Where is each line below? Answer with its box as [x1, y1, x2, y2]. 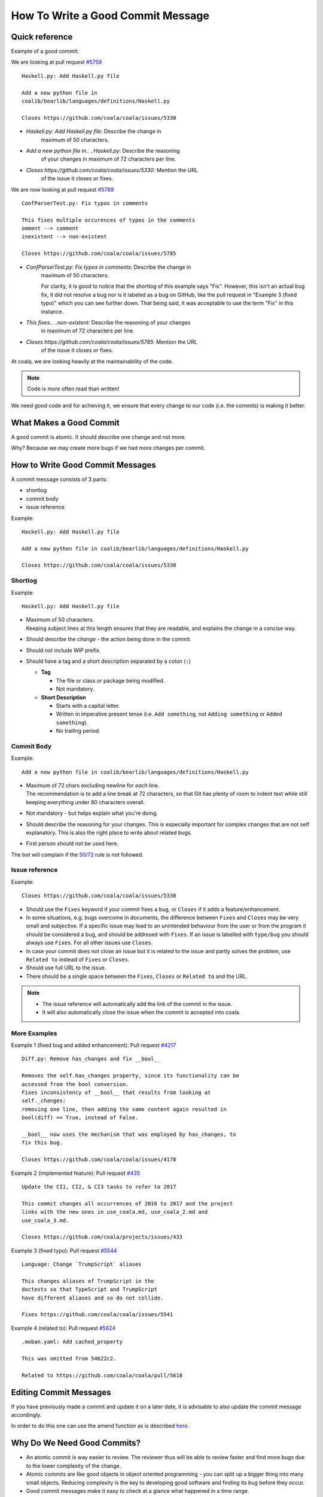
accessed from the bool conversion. [22, 1081, 129, 1087]
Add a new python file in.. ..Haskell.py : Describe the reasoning [26, 147, 180, 154]
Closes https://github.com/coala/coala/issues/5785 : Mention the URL [26, 338, 197, 346]
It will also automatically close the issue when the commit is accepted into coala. [42, 1008, 240, 1016]
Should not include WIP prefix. [26, 647, 101, 654]
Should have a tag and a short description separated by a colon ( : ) [26, 657, 191, 665]
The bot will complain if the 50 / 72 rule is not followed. [11, 851, 144, 858]
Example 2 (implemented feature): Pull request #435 [11, 1169, 141, 1177]
